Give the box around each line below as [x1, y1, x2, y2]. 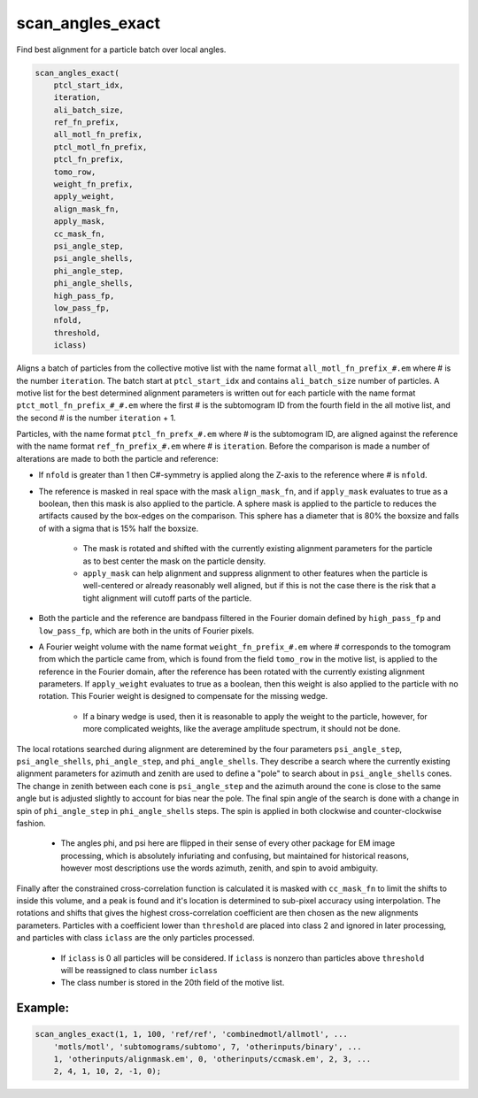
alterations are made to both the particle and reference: [16, 453, 219, 464]
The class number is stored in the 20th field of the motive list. [60, 978, 285, 988]
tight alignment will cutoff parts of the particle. [82, 593, 252, 603]
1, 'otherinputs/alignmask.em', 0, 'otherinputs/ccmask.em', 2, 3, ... [53, 1054, 372, 1064]
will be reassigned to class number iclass [60, 964, 219, 975]
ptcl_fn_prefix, [53, 155, 124, 165]
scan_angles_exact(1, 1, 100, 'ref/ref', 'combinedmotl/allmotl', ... [35, 1029, 349, 1040]
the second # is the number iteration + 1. [16, 412, 176, 423]
